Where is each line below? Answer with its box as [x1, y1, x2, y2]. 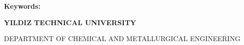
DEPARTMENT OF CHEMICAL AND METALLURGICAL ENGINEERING [4, 33, 241, 44]
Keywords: [4, 1, 41, 11]
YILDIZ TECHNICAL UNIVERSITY [4, 17, 136, 27]
